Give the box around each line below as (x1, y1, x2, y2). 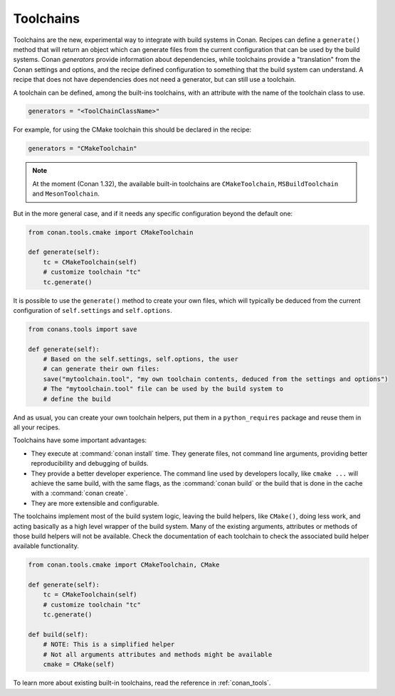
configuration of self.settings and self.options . (13, 306, 172, 314)
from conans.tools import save (28, 325, 138, 333)
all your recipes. (13, 423, 60, 432)
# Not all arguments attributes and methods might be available (43, 651, 273, 658)
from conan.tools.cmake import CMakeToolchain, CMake (28, 561, 220, 569)
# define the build (43, 395, 112, 403)
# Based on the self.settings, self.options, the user (43, 355, 238, 363)
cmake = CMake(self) (43, 660, 115, 668)
